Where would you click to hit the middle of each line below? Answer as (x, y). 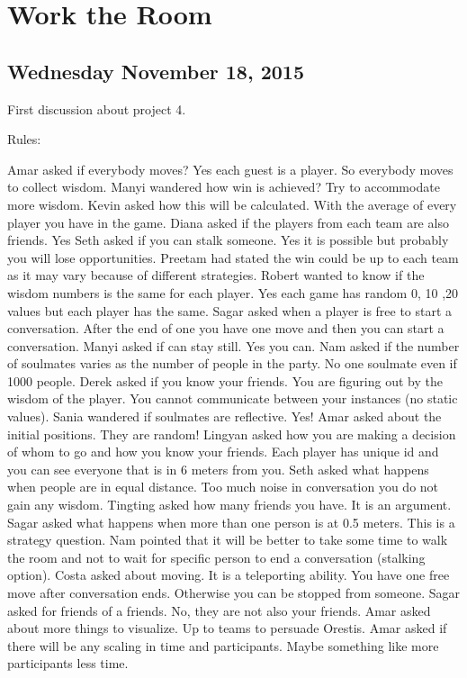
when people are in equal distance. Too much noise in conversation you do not (223, 487)
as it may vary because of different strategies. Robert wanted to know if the (216, 275)
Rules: (24, 139)
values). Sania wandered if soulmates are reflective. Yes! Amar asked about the (225, 416)
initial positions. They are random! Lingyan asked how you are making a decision (232, 434)
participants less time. (68, 663)
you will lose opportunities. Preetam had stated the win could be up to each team (233, 257)
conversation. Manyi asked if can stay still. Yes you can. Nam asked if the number (233, 345)
